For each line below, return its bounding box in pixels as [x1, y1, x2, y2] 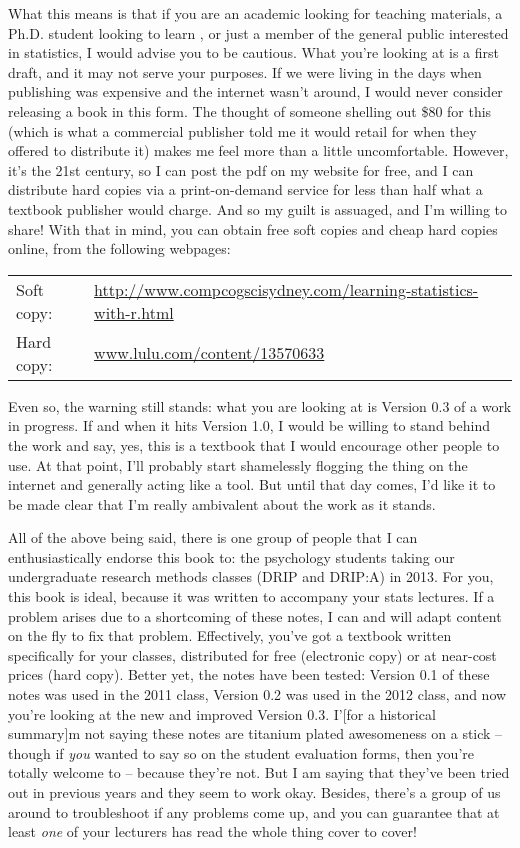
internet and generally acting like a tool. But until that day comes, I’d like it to [8, 474, 496, 495]
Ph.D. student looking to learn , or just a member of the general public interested [8, 22, 509, 43]
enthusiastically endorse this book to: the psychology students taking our [8, 546, 455, 567]
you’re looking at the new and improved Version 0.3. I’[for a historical [8, 703, 436, 724]
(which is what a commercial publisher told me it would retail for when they [8, 120, 477, 141]
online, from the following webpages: [8, 238, 231, 259]
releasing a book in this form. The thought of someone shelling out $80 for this [8, 100, 492, 121]
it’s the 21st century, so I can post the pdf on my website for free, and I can [8, 159, 474, 180]
